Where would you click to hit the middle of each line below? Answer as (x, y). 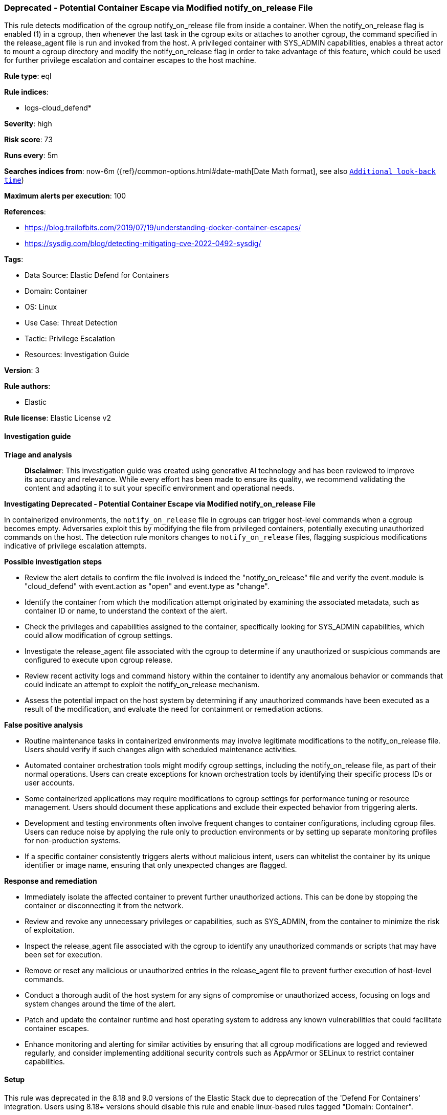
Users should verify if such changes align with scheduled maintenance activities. (161, 749)
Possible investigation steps (53, 561)
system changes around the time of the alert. (100, 1003)
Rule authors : (27, 386)
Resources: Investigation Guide (77, 355)
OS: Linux (41, 307)
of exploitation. (50, 930)
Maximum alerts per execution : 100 (65, 196)
